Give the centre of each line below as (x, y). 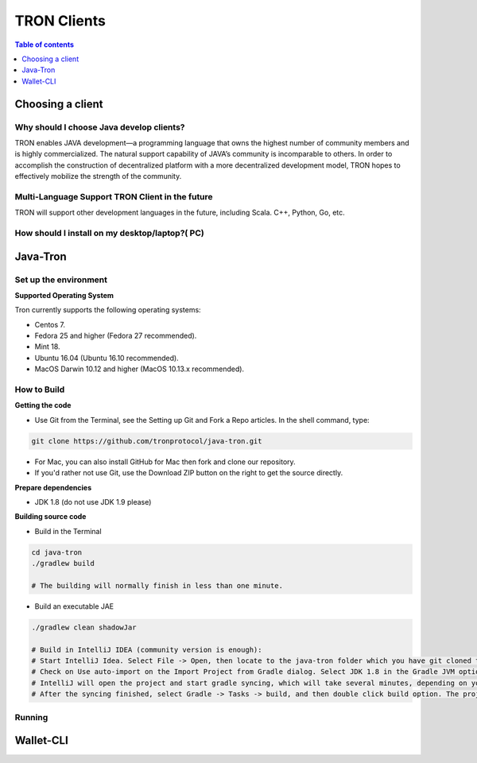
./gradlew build (63, 564)
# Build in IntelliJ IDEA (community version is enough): (147, 649)
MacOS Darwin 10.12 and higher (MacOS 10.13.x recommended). (140, 369)
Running (31, 717)
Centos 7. (50, 324)
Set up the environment (61, 280)
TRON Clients (60, 21)
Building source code (50, 517)
